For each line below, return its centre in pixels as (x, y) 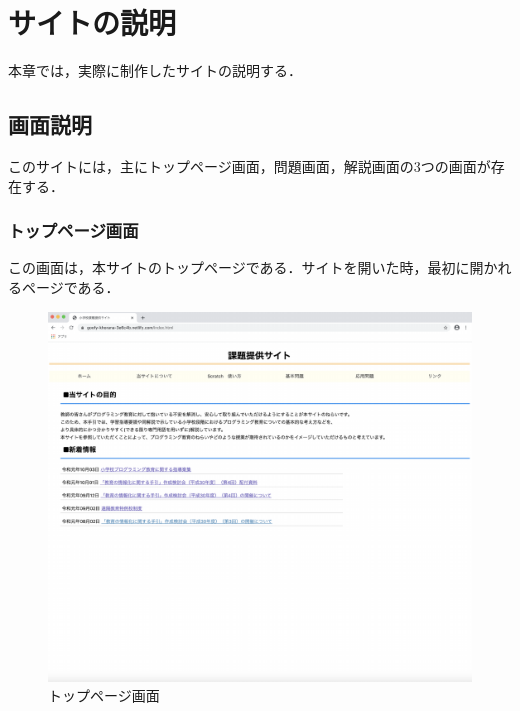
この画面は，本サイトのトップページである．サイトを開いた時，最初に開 (246, 267)
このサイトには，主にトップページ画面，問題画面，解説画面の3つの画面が (249, 165)
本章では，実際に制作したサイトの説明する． (155, 70)
